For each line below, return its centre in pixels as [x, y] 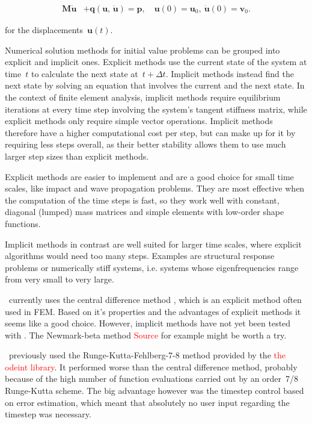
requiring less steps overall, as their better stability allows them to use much [145, 144]
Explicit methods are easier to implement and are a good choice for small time [149, 176]
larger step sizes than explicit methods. [77, 156]
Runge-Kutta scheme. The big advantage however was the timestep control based [154, 391]
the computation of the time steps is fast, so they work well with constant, [142, 200]
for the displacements [44, 30]
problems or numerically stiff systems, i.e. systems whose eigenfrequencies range [152, 267]
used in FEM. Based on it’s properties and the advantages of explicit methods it [153, 311]
